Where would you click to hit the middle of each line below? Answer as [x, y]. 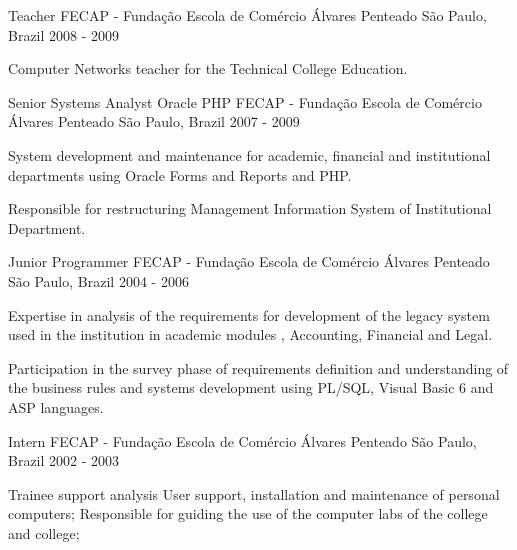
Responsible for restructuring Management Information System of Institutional [250, 208]
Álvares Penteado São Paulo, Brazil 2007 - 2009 [154, 121]
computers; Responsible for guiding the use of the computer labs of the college [248, 513]
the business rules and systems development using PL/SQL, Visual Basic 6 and [251, 387]
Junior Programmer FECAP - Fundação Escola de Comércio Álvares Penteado [249, 261]
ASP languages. [56, 406]
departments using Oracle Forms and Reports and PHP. [180, 174]
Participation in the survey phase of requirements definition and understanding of [258, 367]
